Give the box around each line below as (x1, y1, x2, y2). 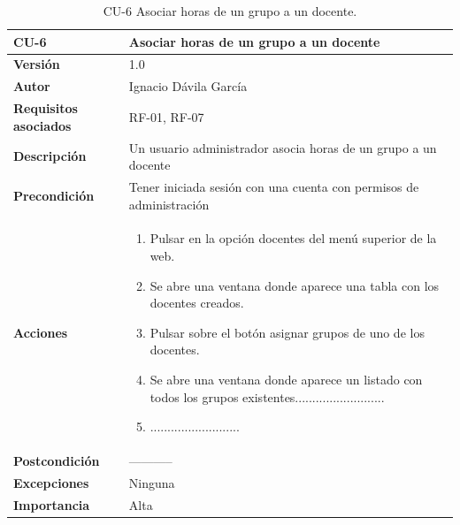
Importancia (13, 495, 90, 514)
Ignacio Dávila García (128, 77, 248, 95)
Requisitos (13, 99, 78, 118)
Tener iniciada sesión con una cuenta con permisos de (128, 178, 419, 195)
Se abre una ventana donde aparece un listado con (149, 370, 423, 388)
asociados (13, 116, 72, 134)
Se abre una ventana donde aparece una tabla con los (149, 276, 440, 294)
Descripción (13, 147, 87, 165)
